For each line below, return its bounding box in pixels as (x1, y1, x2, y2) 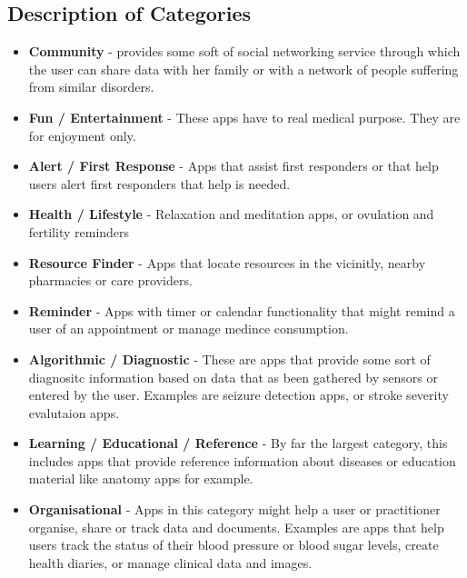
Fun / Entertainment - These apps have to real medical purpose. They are (28, 107, 461, 126)
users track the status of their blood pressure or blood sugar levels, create (28, 535, 439, 554)
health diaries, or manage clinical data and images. (28, 553, 313, 572)
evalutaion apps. (28, 403, 120, 422)
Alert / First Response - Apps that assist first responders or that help (28, 156, 439, 175)
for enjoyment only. (28, 125, 136, 144)
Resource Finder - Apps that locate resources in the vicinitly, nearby (28, 253, 426, 272)
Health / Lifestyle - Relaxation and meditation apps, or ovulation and (28, 204, 434, 224)
